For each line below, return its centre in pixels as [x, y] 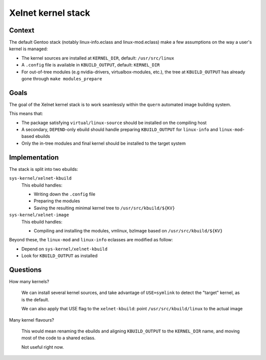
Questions [25, 270]
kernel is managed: [29, 49]
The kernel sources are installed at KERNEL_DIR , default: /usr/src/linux [98, 58]
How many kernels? [29, 281]
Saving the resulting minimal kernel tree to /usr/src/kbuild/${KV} [104, 208]
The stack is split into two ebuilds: [44, 169]
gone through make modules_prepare [62, 79]
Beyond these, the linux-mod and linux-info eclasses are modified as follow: [91, 240]
